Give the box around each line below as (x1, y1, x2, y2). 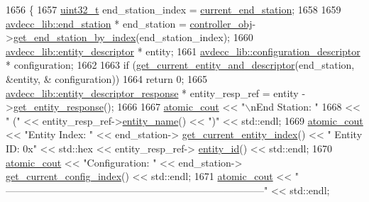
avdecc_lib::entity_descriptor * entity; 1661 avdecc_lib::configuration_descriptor (6, 43, 360, 58)
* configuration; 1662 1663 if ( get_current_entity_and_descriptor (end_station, (6, 57, 355, 72)
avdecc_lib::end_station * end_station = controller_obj (6, 16, 253, 30)
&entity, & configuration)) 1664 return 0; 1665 (6, 71, 208, 86)
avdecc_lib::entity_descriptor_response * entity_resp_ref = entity (6, 85, 299, 100)
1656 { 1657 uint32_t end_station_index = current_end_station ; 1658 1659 (6, 2, 341, 16)
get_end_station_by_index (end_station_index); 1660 (13, 30, 253, 45)
